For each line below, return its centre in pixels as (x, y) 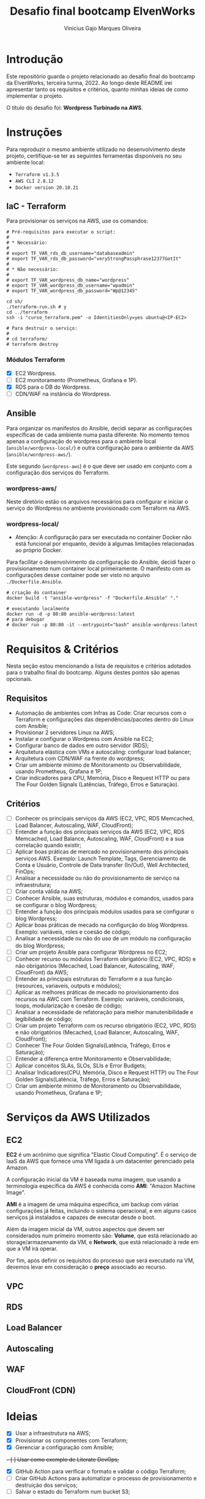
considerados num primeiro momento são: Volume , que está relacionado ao (102, 1236)
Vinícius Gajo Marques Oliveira (103, 28)
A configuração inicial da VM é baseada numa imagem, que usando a (94, 1180)
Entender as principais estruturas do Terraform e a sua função (93, 979)
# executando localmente (38, 609)
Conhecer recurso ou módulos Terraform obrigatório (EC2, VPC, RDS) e (106, 959)
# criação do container (37, 593)
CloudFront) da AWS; (42, 972)
